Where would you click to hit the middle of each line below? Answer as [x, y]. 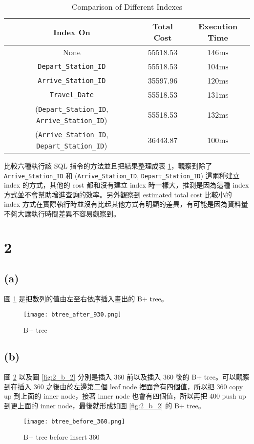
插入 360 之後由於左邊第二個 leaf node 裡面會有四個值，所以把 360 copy [130, 386]
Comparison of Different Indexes [127, 7]
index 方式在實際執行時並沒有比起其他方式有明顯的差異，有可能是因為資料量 [126, 204]
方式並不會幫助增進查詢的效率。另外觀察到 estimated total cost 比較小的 [118, 194]
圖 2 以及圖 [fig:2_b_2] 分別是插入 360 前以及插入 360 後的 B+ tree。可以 [120, 377]
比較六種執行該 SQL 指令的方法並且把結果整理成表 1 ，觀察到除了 [108, 166]
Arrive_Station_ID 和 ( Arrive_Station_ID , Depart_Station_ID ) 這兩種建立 [122, 175]
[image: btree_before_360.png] [74, 421]
